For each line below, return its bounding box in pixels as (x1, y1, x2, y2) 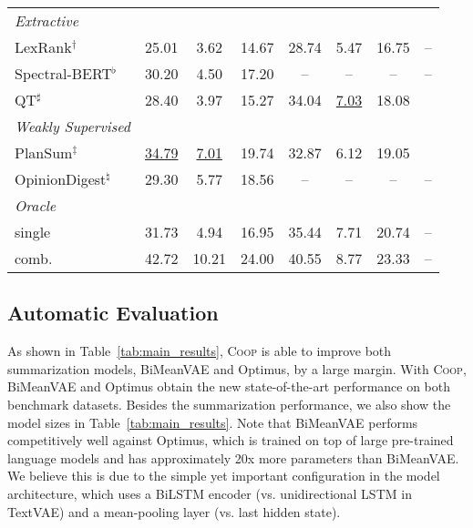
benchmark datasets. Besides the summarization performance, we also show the (7, 394, 451, 413)
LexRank (15, 36, 72, 57)
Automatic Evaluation (7, 299, 219, 327)
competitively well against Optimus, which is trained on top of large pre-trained (7, 431, 454, 450)
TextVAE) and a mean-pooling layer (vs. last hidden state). (7, 502, 341, 521)
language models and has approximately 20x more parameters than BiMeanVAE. (7, 448, 459, 467)
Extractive (15, 10, 79, 31)
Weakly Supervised (15, 116, 131, 137)
